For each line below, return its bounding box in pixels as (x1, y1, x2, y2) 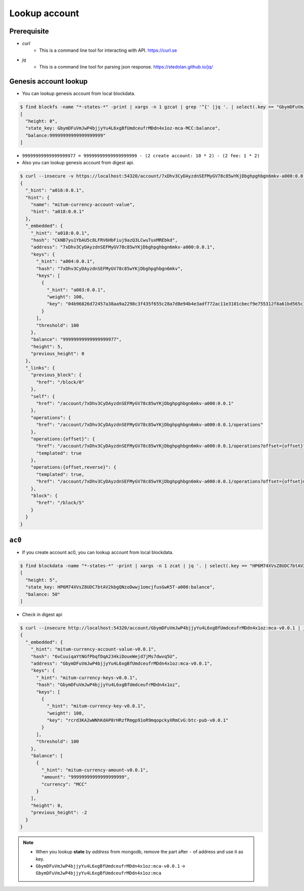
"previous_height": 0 (30, 351, 85, 357)
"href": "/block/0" (36, 379, 85, 385)
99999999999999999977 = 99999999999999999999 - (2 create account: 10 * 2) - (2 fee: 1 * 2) (22, 153, 260, 159)
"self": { (30, 393, 55, 399)
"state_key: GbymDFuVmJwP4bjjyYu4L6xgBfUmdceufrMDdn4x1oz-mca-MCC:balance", (25, 125, 220, 131)
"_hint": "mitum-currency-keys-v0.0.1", (36, 675, 138, 680)
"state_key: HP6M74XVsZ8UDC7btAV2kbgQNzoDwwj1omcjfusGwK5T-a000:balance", (25, 584, 215, 590)
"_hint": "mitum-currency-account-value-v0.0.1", (30, 646, 157, 652)
